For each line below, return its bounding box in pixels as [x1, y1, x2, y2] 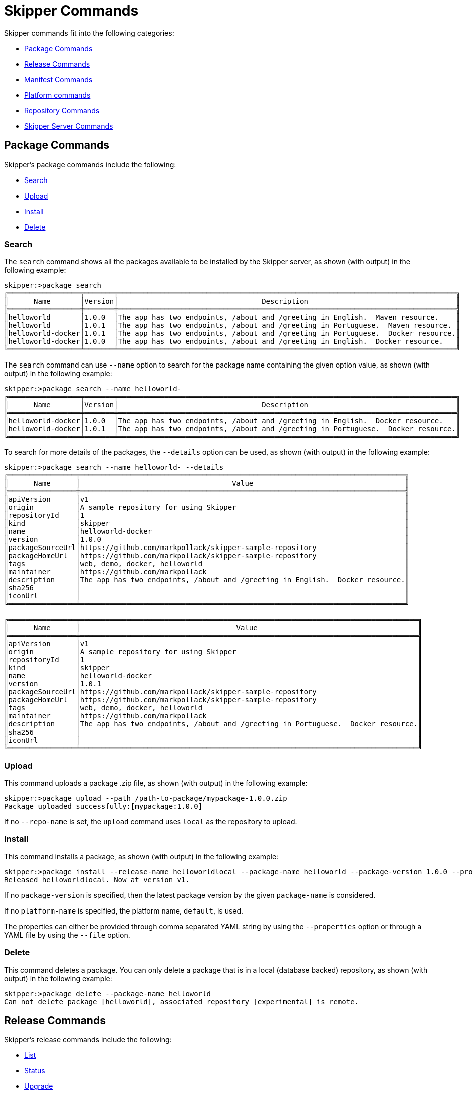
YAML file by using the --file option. [4, 930, 130, 939]
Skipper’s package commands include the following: [4, 160, 176, 169]
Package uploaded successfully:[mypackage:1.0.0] [4, 802, 203, 811]
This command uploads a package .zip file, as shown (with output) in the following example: [4, 779, 308, 788]
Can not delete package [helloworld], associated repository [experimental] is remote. [4, 997, 359, 1006]
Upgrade [24, 1082, 53, 1091]
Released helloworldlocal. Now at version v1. [4, 875, 190, 884]
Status [24, 1066, 45, 1075]
